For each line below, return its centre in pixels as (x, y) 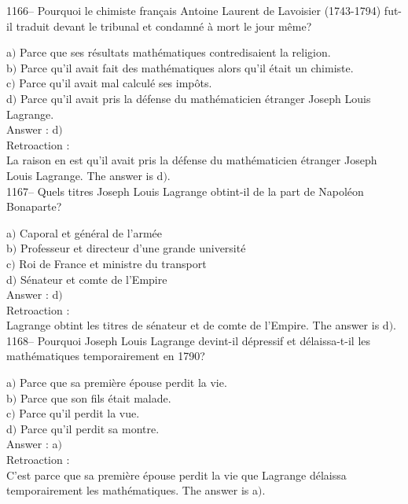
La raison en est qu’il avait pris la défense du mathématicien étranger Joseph (192, 160)
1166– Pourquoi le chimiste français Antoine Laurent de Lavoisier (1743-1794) (194, 10)
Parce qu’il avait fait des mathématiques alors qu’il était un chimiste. (187, 67)
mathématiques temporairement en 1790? (106, 356)
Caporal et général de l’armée (91, 232)
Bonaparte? (34, 206)
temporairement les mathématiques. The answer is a (132, 490)
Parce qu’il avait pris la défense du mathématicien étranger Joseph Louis (195, 98)
